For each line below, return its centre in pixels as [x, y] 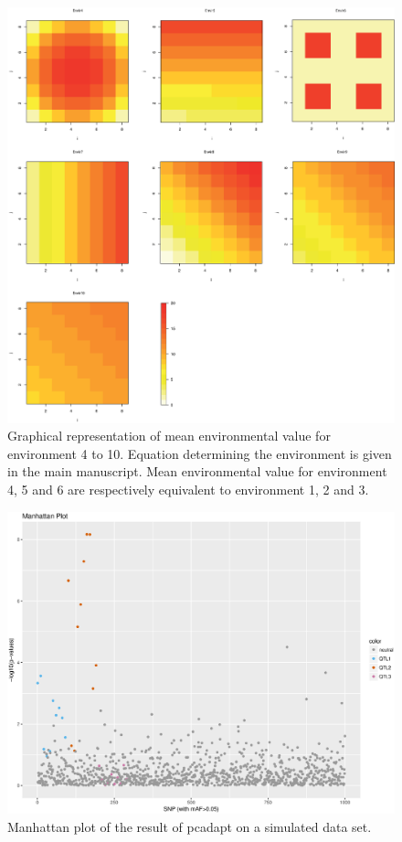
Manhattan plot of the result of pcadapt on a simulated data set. [190, 827]
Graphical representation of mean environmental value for [169, 436]
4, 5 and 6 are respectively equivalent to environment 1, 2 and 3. [188, 489]
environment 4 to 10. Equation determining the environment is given [200, 453]
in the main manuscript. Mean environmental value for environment [197, 471]
